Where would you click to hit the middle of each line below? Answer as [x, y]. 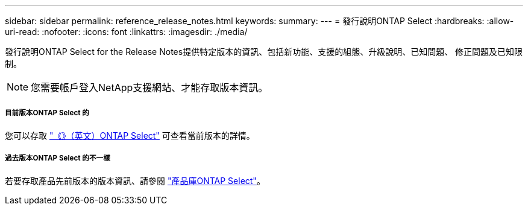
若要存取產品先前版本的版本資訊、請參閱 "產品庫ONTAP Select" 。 [135, 180]
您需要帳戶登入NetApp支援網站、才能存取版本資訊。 [149, 87]
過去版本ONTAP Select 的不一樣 [58, 158]
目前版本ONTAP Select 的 [47, 113]
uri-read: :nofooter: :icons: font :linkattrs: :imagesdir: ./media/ [126, 32]
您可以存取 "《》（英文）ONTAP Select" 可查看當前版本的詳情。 [130, 135]
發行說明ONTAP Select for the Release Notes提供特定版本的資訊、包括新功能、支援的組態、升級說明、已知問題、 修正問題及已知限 [264, 52]
